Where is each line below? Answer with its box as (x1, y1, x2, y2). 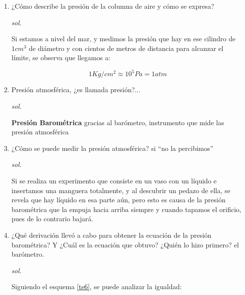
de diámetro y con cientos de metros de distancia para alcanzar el (29, 43, 224, 53)
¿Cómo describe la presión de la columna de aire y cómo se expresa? (11, 1, 214, 11)
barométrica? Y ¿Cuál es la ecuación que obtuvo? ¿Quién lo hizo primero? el (11, 239, 239, 249)
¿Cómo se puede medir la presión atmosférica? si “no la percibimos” (11, 143, 214, 153)
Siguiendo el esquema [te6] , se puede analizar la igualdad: (11, 281, 182, 292)
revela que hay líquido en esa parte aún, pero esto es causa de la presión (11, 195, 226, 205)
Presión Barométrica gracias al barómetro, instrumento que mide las (11, 117, 224, 127)
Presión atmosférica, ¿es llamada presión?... (11, 84, 141, 95)
